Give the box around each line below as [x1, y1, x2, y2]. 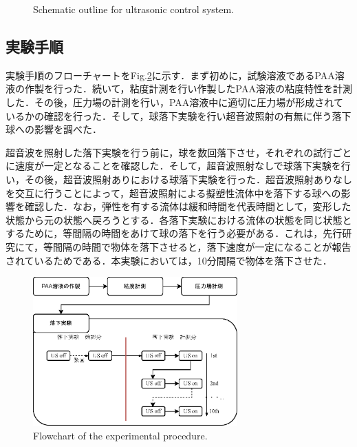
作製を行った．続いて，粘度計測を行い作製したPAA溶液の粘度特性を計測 [24, 81, 352, 96]
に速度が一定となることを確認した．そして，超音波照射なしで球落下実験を [6, 158, 341, 173]
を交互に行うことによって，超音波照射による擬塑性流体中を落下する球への [6, 185, 341, 200]
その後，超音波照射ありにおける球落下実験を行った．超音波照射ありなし [24, 171, 352, 186]
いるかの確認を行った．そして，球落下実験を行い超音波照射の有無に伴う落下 [6, 108, 351, 123]
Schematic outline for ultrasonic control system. [33, 2, 235, 16]
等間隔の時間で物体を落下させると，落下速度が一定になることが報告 [43, 239, 351, 253]
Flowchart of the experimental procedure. [33, 428, 208, 442]
